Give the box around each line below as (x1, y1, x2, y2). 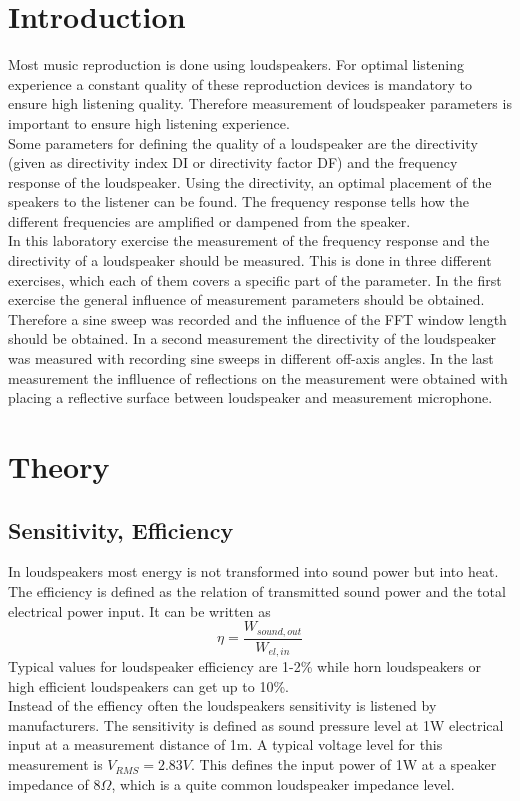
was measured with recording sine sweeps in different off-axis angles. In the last (8, 348, 494, 369)
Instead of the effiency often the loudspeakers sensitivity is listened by (8, 695, 437, 716)
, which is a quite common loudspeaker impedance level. (111, 773, 455, 794)
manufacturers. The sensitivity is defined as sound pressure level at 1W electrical (8, 714, 504, 735)
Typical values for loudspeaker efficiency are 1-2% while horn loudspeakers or (8, 656, 482, 677)
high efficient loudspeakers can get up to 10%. (8, 675, 289, 696)
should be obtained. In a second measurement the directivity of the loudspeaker (8, 328, 497, 349)
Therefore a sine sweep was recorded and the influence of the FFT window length (8, 308, 507, 329)
